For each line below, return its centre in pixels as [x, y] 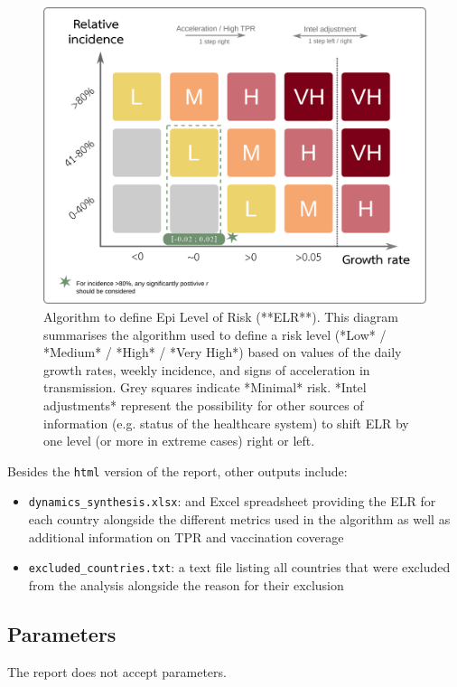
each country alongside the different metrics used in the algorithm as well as [239, 519]
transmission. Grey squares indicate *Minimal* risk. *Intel [205, 387]
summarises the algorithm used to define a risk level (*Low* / [215, 334]
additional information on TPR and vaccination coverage [186, 536]
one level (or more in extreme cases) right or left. [179, 441]
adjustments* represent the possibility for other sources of [204, 405]
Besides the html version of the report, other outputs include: [177, 471]
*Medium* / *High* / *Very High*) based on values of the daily [223, 352]
